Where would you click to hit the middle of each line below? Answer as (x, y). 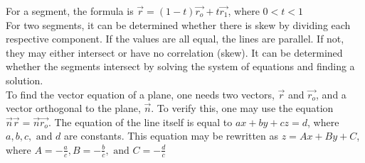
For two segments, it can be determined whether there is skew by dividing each (178, 24)
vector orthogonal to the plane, (73, 108)
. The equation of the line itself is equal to (140, 122)
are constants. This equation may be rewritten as (171, 136)
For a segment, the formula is (70, 11)
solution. (25, 80)
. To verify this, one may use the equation (242, 108)
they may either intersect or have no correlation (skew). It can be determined (174, 52)
